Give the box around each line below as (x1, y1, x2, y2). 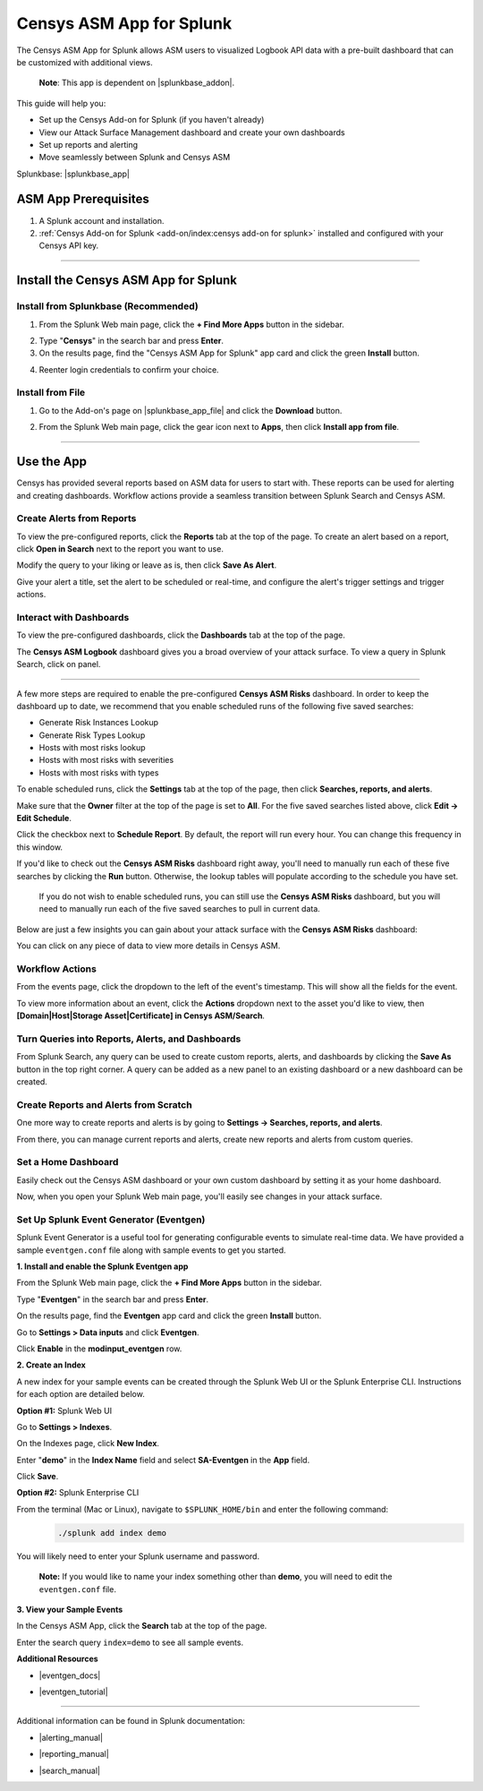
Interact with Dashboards (16, 611, 130, 623)
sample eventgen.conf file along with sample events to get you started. (16, 1245, 286, 1255)
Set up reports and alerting (38, 139, 139, 150)
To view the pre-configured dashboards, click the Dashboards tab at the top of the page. (16, 630, 346, 640)
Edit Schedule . (16, 813, 72, 824)
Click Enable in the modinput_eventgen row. (16, 1343, 182, 1354)
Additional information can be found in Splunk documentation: (16, 1716, 245, 1727)
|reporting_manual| (38, 1749, 109, 1760)
